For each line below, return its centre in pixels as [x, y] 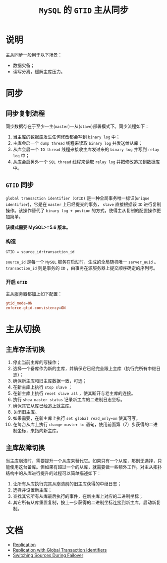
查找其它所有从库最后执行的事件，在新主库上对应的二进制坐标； [78, 496]
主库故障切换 [25, 448]
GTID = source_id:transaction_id [40, 252]
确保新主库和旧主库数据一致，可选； [50, 381]
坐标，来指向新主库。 [39, 431]
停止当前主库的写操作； [37, 362]
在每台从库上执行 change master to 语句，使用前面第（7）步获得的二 [83, 424]
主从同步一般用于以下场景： [34, 55]
